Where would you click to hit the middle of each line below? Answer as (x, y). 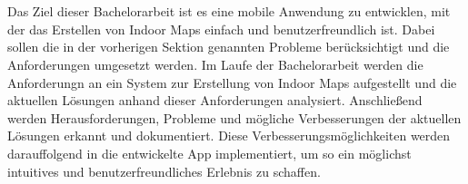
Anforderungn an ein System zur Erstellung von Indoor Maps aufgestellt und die (232, 82)
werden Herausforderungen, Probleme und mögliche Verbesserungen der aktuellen (234, 117)
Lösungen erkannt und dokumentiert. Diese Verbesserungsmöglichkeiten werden (229, 136)
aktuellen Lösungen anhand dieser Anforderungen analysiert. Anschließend (215, 100)
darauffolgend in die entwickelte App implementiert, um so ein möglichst (209, 153)
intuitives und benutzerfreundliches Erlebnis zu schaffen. (164, 171)
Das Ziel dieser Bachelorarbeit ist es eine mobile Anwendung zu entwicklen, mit (229, 11)
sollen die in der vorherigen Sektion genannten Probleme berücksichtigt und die (229, 47)
